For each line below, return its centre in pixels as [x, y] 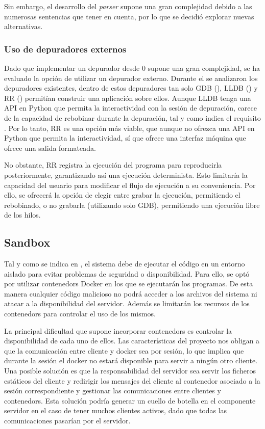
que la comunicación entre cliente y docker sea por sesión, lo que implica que [124, 350]
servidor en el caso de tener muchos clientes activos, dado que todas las [116, 410]
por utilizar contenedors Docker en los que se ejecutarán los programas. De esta [129, 284]
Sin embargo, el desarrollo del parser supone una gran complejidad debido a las [128, 6]
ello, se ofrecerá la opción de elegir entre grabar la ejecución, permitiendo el [122, 195]
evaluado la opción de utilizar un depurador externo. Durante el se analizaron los [131, 78]
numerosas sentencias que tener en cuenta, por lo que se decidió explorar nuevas [129, 16]
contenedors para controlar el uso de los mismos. [80, 314]
